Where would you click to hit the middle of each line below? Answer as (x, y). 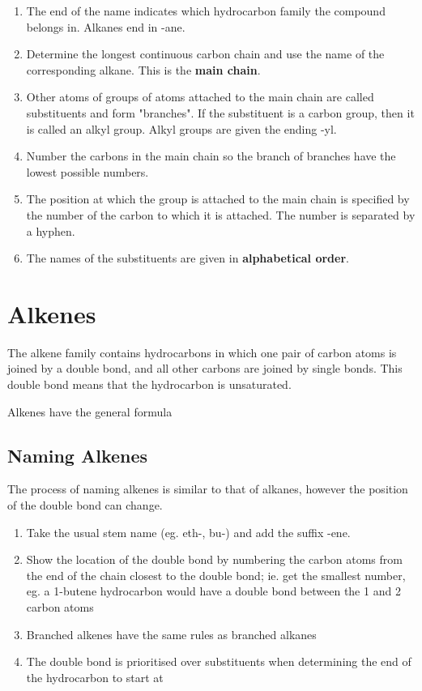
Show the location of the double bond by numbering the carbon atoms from (214, 559)
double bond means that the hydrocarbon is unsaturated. (149, 384)
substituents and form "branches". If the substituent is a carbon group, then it (220, 112)
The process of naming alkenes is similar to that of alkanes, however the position (208, 489)
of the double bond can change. (85, 505)
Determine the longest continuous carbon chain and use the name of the (205, 54)
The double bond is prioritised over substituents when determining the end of (219, 661)
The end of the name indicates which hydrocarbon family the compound (206, 11)
